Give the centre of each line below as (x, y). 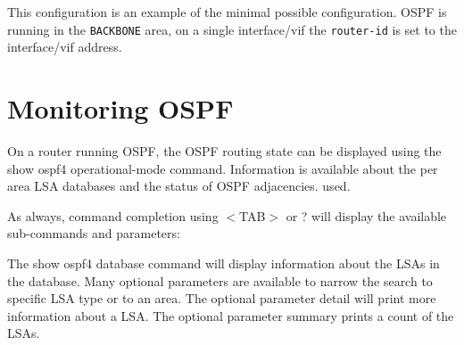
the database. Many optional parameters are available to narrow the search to (220, 280)
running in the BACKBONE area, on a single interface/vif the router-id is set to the (232, 29)
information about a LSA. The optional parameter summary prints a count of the (231, 315)
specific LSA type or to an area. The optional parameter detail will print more (222, 298)
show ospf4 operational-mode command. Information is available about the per (223, 168)
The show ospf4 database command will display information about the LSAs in (224, 263)
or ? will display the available (366, 215)
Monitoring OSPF (120, 108)
